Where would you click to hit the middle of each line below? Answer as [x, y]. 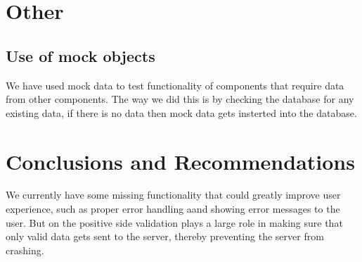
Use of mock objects [80, 55]
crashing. [25, 250]
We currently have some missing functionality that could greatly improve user [173, 195]
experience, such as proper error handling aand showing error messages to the [173, 209]
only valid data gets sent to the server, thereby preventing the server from [165, 236]
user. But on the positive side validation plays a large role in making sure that [174, 222]
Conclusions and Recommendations [180, 161]
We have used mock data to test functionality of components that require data [175, 85]
